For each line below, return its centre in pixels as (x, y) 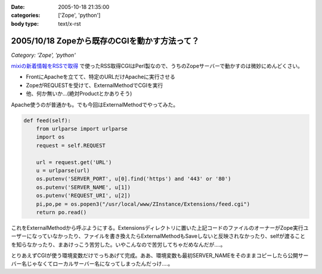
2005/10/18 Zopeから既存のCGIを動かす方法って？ (105, 41)
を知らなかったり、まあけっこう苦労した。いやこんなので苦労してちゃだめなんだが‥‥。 (118, 244)
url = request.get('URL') (74, 162)
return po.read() (61, 212)
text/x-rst (69, 23)
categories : (26, 16)
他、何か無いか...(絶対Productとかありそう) (79, 94)
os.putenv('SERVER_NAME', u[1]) (83, 187)
